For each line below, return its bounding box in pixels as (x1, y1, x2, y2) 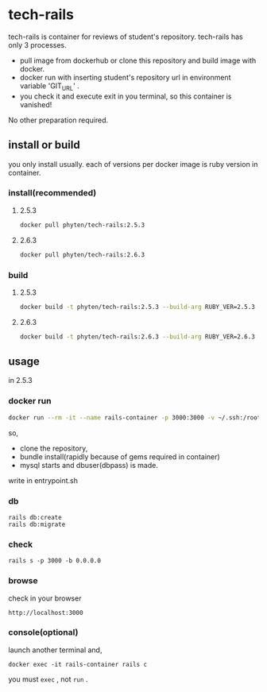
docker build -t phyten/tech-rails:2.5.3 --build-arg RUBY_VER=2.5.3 (19, 303, 256, 311)
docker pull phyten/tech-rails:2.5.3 (19, 221, 145, 229)
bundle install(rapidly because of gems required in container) (19, 451, 220, 462)
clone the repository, (19, 443, 88, 453)
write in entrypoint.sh (8, 475, 78, 485)
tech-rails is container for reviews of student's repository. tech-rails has (8, 32, 244, 41)
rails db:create (8, 513, 62, 521)
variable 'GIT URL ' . (19, 81, 79, 92)
